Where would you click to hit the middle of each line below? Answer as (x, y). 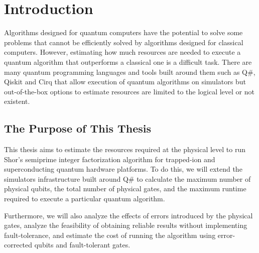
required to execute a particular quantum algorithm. (85, 199)
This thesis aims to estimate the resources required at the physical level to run (125, 149)
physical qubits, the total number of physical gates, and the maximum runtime (125, 188)
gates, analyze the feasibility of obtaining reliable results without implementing (126, 225)
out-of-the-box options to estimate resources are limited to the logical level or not (129, 91)
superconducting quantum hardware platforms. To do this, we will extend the (123, 169)
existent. (17, 101)
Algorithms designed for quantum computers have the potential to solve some (123, 32)
